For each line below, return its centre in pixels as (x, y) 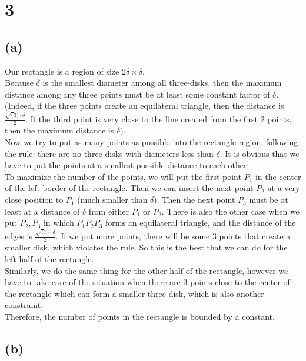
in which (59, 223)
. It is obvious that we (260, 153)
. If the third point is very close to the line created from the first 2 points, (159, 118)
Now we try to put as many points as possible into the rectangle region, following (152, 142)
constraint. (24, 305)
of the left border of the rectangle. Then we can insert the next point (129, 188)
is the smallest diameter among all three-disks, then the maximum (162, 83)
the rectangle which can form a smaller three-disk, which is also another (134, 293)
